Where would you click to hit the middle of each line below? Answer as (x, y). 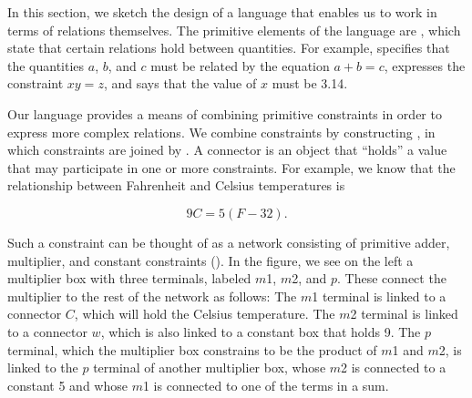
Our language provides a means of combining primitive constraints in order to (225, 113)
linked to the (43, 367)
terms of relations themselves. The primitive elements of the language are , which (234, 30)
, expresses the (425, 65)
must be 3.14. (310, 83)
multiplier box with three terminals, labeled (129, 278)
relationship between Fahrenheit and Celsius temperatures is (176, 185)
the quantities (46, 65)
